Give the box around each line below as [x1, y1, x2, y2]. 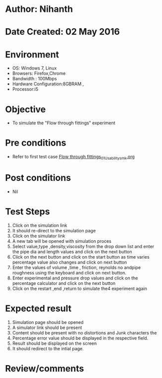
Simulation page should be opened [12, 319, 84, 325]
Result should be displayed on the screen [12, 340, 97, 346]
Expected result [5, 303, 72, 314]
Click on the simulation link [12, 222, 67, 228]
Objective [5, 104, 46, 115]
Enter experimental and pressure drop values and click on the [12, 275, 138, 281]
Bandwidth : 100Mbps [12, 76, 57, 82]
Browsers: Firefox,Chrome [12, 70, 66, 76]
